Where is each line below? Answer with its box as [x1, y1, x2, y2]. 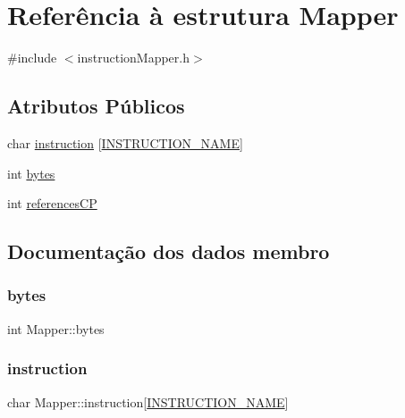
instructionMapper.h [77, 48, 190, 67]
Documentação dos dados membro [7, 238, 330, 265]
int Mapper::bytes [7, 319, 105, 338]
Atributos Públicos [7, 92, 185, 120]
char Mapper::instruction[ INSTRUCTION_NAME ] [7, 392, 289, 411]
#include [7, 48, 57, 67]
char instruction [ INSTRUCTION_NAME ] [7, 133, 243, 152]
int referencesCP [7, 194, 97, 213]
